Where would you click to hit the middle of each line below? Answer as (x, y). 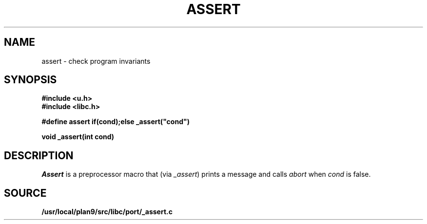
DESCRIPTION (39, 155)
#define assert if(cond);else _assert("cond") (116, 122)
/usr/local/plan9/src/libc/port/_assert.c (107, 212)
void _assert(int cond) (78, 137)
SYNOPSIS (30, 80)
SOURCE (25, 193)
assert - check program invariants (96, 61)
